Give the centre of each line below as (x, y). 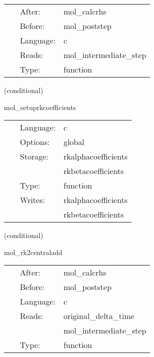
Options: (35, 142)
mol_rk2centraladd (33, 252)
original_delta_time (99, 316)
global (74, 142)
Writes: (32, 200)
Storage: (34, 156)
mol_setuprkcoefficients (40, 107)
